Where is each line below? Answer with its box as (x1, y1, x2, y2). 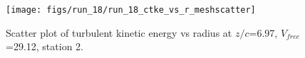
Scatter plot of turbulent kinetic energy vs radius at (6, 25, 232, 40)
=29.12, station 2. (6, 39, 83, 54)
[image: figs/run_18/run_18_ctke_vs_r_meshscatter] (6, 5, 256, 15)
